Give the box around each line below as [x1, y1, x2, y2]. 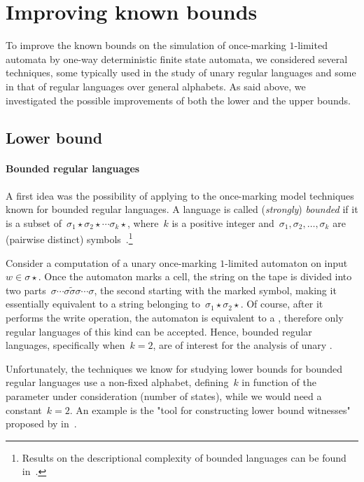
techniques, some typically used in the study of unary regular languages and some [6, 65, 356, 80]
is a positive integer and [171, 215, 274, 230]
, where [127, 215, 159, 230]
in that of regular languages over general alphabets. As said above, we [6, 78, 306, 93]
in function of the [241, 375, 316, 390]
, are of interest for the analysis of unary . [153, 338, 332, 352]
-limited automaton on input [225, 255, 348, 270]
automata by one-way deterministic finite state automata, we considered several [6, 51, 348, 66]
